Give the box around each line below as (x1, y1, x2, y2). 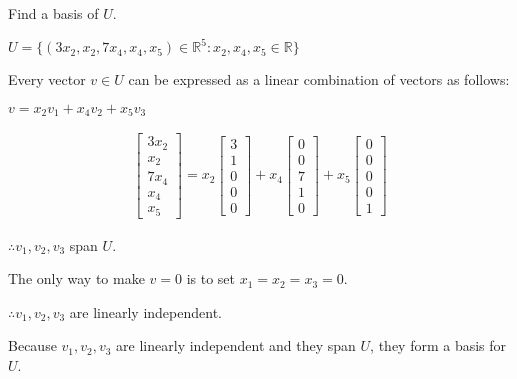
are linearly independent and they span (116, 335, 356, 356)
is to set (186, 268, 236, 289)
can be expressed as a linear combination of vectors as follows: (128, 69, 510, 90)
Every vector (8, 69, 86, 90)
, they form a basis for (370, 335, 507, 356)
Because (8, 335, 57, 356)
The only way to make (8, 268, 145, 289)
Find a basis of (8, 3, 99, 23)
